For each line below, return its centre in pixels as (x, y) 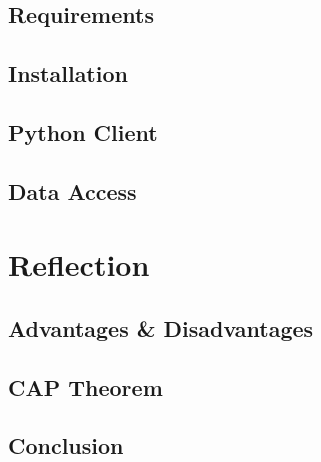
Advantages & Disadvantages (161, 327)
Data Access (72, 190)
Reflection (79, 264)
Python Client (83, 131)
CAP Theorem (85, 386)
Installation (68, 73)
